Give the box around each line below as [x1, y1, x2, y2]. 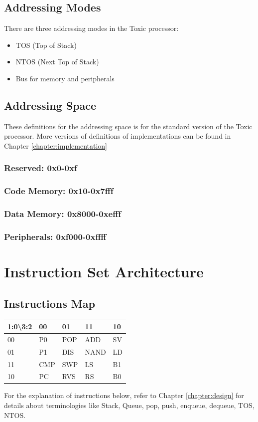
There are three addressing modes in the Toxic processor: [4, 23, 179, 33]
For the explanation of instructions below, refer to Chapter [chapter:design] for [4, 390, 244, 401]
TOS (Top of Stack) [15, 39, 77, 50]
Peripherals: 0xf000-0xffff [4, 230, 107, 243]
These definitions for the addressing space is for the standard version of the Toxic [4, 121, 253, 131]
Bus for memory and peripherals [15, 73, 115, 83]
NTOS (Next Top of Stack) [15, 56, 99, 67]
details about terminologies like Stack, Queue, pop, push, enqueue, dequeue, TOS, [4, 400, 255, 411]
